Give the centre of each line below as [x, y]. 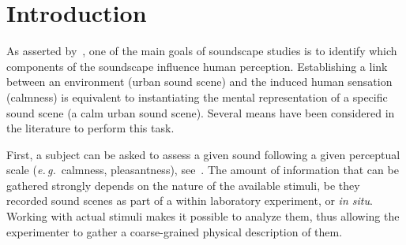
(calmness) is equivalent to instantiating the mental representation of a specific [197, 97]
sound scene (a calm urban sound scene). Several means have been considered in [201, 112]
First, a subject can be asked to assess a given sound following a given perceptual [203, 154]
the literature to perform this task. [90, 128]
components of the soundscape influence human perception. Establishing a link [197, 66]
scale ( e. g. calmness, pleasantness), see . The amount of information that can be [203, 170]
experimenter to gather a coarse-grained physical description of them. [175, 231]
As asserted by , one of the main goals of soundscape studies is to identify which [202, 51]
